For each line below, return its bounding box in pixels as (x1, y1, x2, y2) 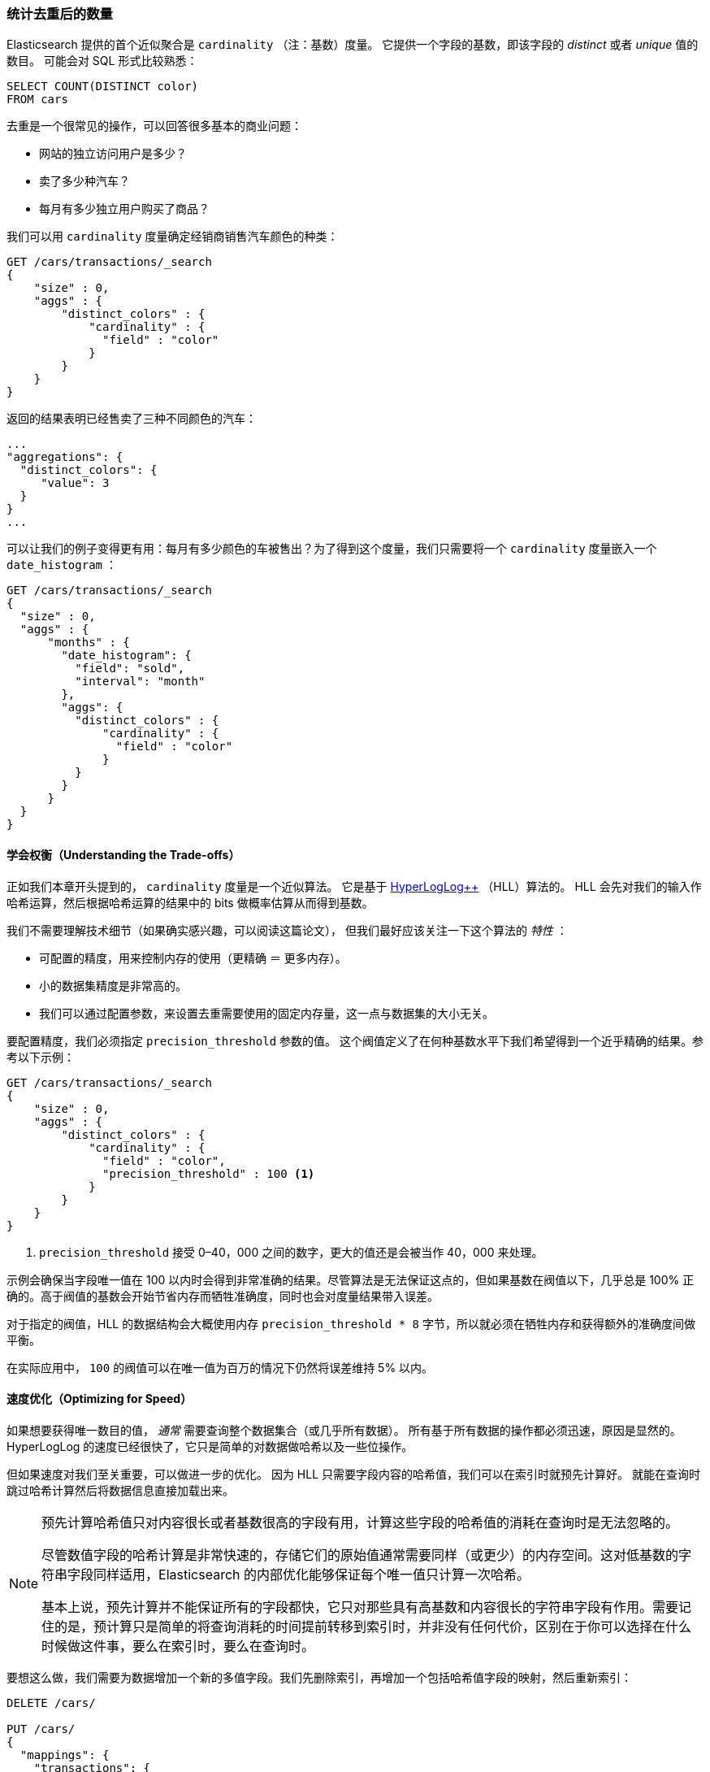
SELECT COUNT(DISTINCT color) (6, 80, 199, 93)
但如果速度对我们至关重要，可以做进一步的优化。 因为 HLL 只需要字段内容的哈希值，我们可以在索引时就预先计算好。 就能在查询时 (6, 1466, 700, 1481)
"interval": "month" (75, 675, 206, 688)
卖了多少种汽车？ (39, 174, 130, 189)
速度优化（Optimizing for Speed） (6, 1392, 193, 1406)
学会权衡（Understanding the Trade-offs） (6, 847, 240, 862)
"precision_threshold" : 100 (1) (102, 1166, 315, 1180)
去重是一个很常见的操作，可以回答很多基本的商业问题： (6, 119, 302, 133)
